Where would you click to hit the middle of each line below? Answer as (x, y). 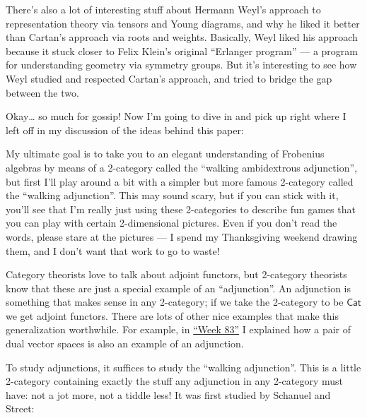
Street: (20, 408)
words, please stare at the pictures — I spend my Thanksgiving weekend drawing (182, 236)
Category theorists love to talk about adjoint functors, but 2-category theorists (176, 274)
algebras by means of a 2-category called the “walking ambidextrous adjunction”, (181, 167)
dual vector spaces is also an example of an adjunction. (125, 344)
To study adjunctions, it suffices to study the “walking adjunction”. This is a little (183, 367)
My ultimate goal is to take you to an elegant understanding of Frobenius (165, 154)
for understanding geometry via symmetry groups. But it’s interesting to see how (181, 65)
